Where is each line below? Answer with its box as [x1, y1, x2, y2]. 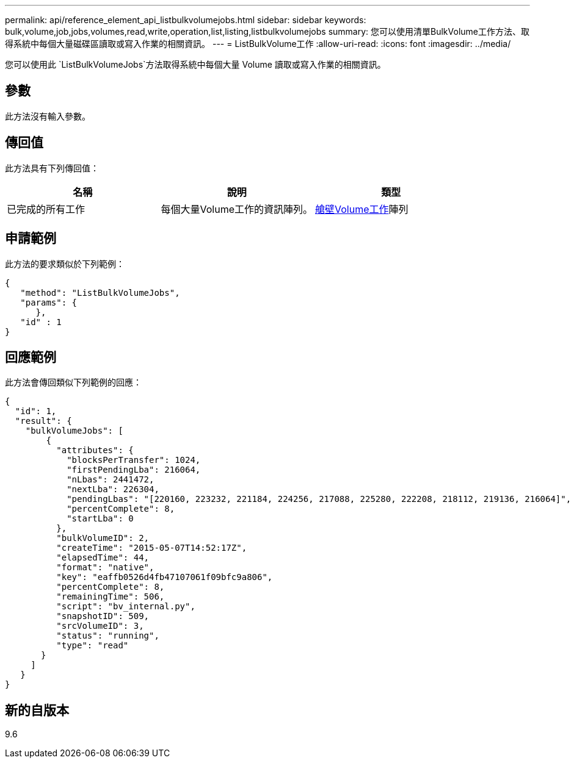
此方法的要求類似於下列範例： [5, 258, 125, 269]
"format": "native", [56, 562, 154, 573]
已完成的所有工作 [7, 202, 85, 215]
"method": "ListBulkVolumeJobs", [20, 287, 180, 298]
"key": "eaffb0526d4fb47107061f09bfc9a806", [56, 572, 273, 582]
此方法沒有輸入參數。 [5, 110, 90, 121]
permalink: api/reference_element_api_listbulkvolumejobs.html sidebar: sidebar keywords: [5, 15, 366, 25]
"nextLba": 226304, [67, 484, 159, 495]
